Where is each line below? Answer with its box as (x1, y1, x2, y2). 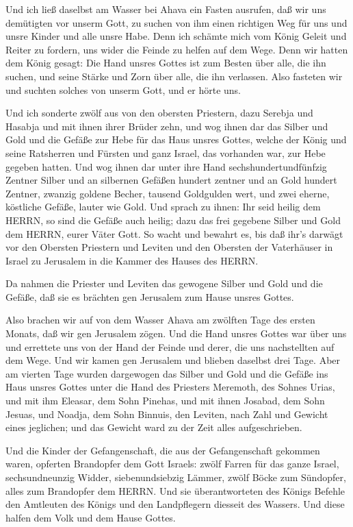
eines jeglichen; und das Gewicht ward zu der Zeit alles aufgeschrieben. (5, 420, 302, 434)
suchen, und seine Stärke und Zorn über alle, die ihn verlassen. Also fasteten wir (5, 69, 343, 83)
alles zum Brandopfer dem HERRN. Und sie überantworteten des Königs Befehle (5, 483, 345, 498)
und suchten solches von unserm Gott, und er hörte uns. (5, 82, 241, 97)
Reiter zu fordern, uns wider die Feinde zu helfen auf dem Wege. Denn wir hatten (5, 42, 348, 56)
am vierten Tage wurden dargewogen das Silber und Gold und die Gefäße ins (5, 366, 328, 380)
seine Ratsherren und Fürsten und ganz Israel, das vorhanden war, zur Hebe (5, 145, 326, 160)
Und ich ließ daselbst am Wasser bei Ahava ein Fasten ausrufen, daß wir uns (5, 2, 326, 16)
